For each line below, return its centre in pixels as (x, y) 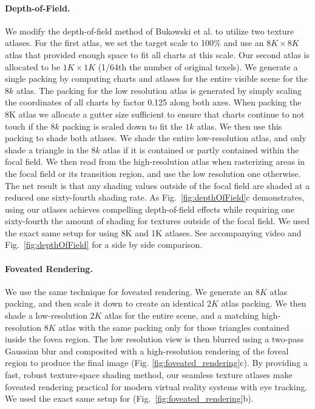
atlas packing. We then (264, 303)
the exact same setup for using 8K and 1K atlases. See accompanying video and (153, 232)
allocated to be (32, 66)
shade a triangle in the (47, 149)
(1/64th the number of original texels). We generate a (198, 66)
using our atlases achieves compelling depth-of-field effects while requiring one (150, 209)
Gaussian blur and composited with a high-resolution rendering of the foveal (147, 351)
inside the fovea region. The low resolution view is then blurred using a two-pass (154, 339)
